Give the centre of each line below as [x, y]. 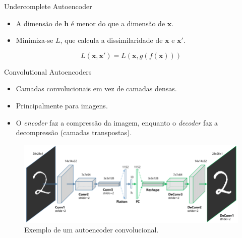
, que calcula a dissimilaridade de [111, 40]
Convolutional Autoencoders [48, 71]
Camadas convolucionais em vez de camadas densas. [96, 88]
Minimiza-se [35, 40]
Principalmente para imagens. [62, 105]
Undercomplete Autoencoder [48, 6]
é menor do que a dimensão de [118, 23]
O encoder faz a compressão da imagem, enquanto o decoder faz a [117, 122]
